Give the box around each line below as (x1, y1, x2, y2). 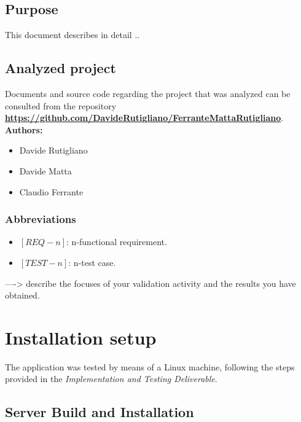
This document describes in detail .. (5, 28, 140, 41)
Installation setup (5, 324, 157, 350)
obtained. (5, 289, 40, 302)
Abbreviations (5, 211, 76, 227)
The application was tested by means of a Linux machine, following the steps (5, 360, 295, 373)
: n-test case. (68, 256, 116, 268)
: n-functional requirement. (66, 235, 167, 248)
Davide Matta (19, 164, 72, 177)
